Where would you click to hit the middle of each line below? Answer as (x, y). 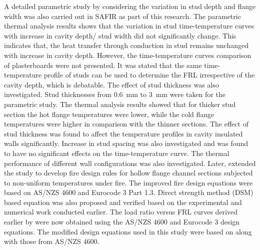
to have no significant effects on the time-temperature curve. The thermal (117, 153)
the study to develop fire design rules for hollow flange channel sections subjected (128, 173)
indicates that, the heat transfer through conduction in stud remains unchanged (126, 45)
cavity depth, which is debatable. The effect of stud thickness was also (111, 84)
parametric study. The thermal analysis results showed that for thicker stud (120, 104)
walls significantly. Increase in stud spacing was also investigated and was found (126, 143)
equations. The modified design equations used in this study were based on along (128, 231)
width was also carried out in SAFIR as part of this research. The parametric (122, 16)
